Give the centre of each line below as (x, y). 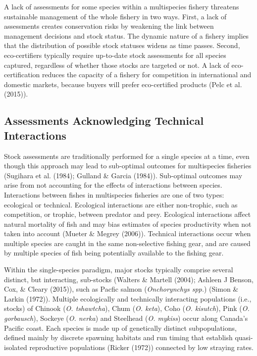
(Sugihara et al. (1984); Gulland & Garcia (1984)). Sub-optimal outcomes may (123, 175)
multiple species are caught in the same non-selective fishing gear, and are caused (127, 243)
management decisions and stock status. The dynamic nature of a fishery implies (127, 35)
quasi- (244, 337)
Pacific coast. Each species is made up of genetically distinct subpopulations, (120, 328)
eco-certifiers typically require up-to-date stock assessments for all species (115, 55)
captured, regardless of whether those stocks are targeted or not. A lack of (117, 65)
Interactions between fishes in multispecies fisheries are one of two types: (114, 194)
